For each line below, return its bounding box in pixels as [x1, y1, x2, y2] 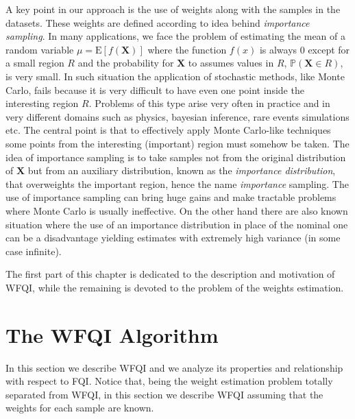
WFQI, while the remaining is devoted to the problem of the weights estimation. [5, 280, 344, 294]
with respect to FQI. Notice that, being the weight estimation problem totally [5, 374, 333, 388]
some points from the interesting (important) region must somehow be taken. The [5, 136, 350, 150]
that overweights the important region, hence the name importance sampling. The [5, 176, 349, 191]
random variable [5, 42, 74, 56]
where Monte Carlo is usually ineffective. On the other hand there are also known [5, 203, 348, 217]
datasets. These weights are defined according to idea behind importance [5, 15, 310, 29]
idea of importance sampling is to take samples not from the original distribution [5, 149, 346, 164]
